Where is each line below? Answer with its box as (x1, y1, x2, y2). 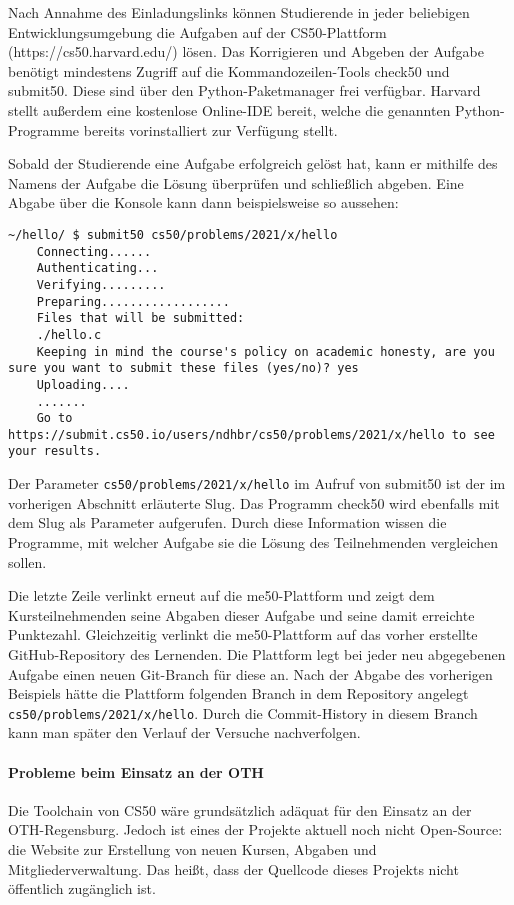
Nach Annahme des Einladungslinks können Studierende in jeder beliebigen (8, 2, 470, 22)
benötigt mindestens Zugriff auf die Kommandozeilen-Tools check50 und (8, 60, 450, 81)
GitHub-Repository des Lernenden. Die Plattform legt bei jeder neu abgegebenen (8, 643, 506, 664)
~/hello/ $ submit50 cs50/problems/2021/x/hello (8, 227, 338, 242)
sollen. (8, 551, 47, 572)
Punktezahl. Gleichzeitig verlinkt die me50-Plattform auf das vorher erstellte (8, 624, 478, 645)
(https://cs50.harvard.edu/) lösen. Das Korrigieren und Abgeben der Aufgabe (8, 41, 485, 62)
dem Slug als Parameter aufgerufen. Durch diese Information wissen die (8, 512, 447, 533)
